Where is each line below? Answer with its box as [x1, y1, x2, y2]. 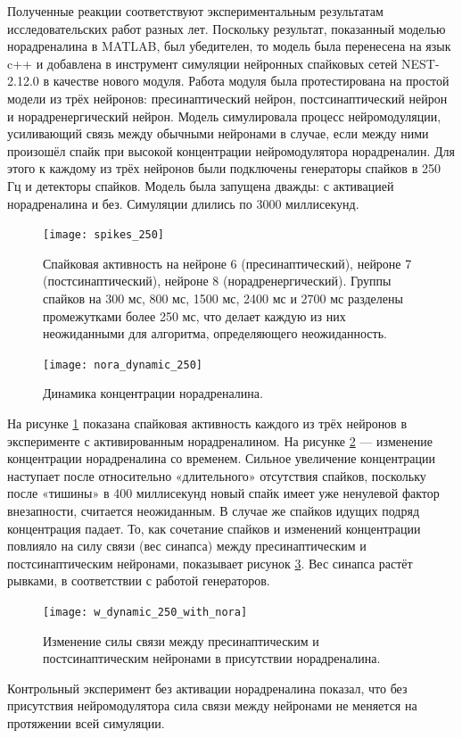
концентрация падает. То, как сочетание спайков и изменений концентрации [7, 518, 421, 537]
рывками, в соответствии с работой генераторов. [7, 571, 270, 590]
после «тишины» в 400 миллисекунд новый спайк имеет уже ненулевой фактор [7, 484, 440, 502]
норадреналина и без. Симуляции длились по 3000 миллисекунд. [7, 194, 359, 212]
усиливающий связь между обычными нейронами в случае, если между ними [7, 124, 429, 143]
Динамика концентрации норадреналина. [43, 384, 263, 402]
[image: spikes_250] [43, 228, 165, 242]
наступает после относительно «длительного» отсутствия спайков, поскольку [7, 466, 426, 485]
